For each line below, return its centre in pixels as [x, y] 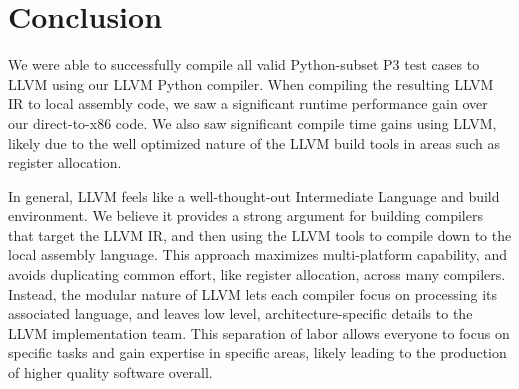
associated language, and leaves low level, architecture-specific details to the [240, 313]
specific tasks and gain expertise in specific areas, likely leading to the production [257, 352]
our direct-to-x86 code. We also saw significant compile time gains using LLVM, [252, 122]
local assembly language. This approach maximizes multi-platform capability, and [257, 254]
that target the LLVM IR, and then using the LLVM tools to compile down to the [260, 234]
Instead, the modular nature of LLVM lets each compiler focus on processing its [253, 293]
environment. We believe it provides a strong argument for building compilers [245, 215]
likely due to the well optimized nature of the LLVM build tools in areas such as [254, 142]
